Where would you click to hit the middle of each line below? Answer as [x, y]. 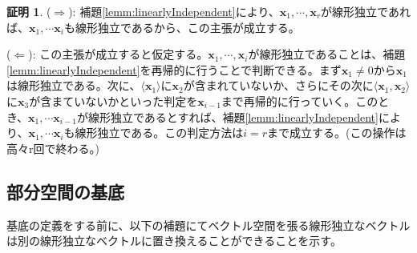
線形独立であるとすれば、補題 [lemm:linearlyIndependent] [233, 116]
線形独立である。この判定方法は [159, 133]
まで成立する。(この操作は [337, 133]
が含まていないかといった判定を [113, 100]
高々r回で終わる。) [53, 148]
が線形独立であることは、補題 [327, 54]
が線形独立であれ [366, 11]
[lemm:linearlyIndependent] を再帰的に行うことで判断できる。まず [174, 69]
